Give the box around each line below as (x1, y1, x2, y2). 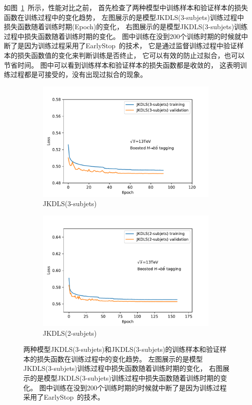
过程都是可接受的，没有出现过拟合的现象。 (10, 69, 147, 79)
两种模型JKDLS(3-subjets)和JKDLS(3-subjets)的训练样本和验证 (23, 344, 220, 354)
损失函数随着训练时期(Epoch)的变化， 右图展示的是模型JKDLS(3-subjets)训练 (4, 21, 248, 32)
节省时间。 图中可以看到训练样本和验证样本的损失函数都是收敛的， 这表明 (4, 59, 240, 70)
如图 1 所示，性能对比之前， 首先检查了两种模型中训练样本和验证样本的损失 (4, 2, 248, 12)
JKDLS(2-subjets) (43, 328, 97, 338)
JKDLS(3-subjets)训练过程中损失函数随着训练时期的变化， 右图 (23, 363, 223, 373)
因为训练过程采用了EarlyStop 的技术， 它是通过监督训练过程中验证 (24, 40, 237, 51)
